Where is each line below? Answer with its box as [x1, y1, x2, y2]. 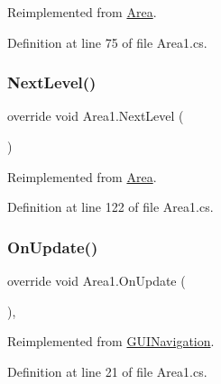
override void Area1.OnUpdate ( [7, 271, 186, 289]
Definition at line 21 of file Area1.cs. [7, 361, 207, 380]
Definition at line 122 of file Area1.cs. [7, 197, 214, 216]
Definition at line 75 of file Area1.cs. [7, 32, 207, 51]
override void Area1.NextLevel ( [7, 106, 184, 125]
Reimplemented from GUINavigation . [7, 332, 215, 351]
